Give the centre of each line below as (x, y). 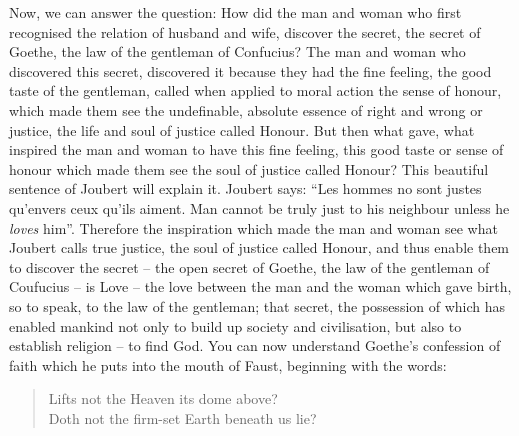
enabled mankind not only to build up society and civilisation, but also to (235, 325)
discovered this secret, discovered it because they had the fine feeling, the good (250, 70)
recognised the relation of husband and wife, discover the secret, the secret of (245, 31)
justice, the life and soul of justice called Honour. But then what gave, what (242, 129)
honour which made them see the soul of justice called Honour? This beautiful (249, 168)
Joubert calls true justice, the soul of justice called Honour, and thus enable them (259, 247)
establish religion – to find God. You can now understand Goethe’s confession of (255, 345)
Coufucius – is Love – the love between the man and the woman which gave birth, (260, 286)
